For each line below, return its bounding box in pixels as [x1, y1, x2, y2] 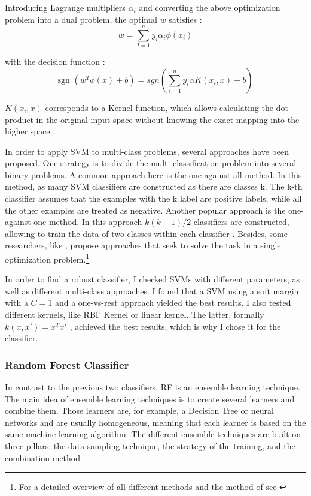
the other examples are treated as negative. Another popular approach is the [5, 203, 286, 216]
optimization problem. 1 [5, 251, 90, 265]
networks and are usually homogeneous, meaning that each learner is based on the [5, 416, 306, 428]
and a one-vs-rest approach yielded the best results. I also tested [54, 296, 291, 309]
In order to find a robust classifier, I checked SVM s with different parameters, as [5, 273, 300, 285]
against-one [5, 215, 47, 228]
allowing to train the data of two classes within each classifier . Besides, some [5, 227, 288, 239]
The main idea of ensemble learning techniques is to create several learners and [5, 392, 295, 405]
